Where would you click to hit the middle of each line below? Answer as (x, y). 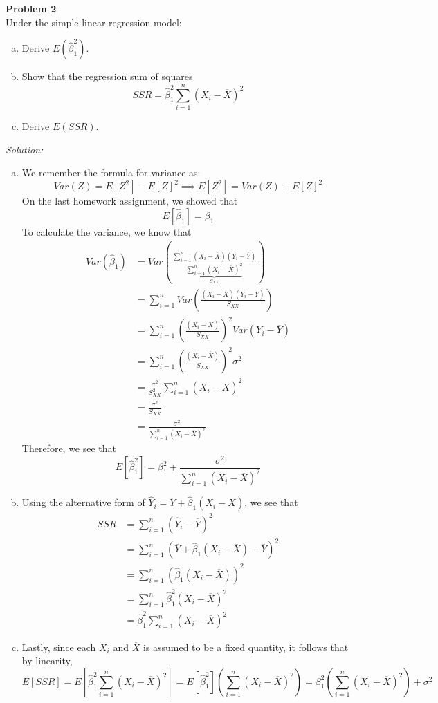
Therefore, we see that (69, 448)
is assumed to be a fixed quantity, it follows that (246, 647)
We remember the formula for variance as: (111, 172)
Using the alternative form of (83, 502)
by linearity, (47, 660)
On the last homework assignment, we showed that (130, 201)
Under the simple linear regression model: (94, 22)
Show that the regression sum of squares (107, 76)
